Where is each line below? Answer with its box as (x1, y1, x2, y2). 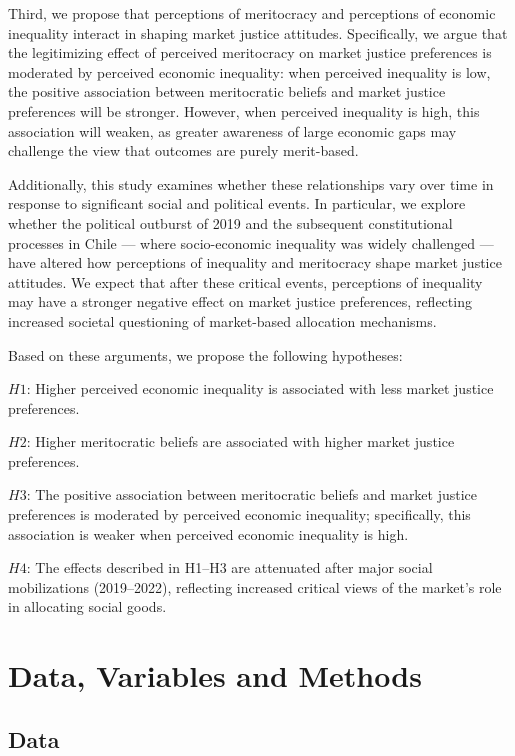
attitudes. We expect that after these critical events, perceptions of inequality (8, 271, 483, 292)
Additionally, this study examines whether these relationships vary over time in (8, 173, 494, 194)
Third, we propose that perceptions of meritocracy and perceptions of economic (8, 3, 496, 23)
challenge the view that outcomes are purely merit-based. (8, 140, 359, 161)
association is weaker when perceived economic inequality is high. (8, 523, 409, 544)
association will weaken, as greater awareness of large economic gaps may (8, 120, 457, 141)
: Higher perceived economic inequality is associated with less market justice (26, 378, 494, 399)
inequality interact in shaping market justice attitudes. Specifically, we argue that (8, 22, 508, 43)
